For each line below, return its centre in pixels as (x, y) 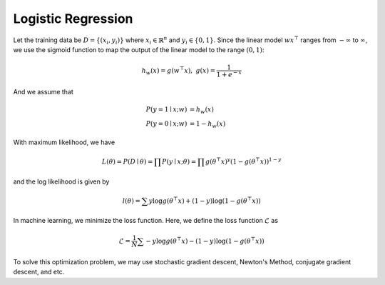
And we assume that (43, 91)
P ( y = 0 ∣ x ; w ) (166, 124)
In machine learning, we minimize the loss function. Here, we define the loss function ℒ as (145, 221)
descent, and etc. (39, 272)
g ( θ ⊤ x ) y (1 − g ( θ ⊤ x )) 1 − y (243, 161)
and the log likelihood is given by (61, 181)
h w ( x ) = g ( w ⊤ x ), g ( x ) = (179, 71)
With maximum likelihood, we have (64, 142)
